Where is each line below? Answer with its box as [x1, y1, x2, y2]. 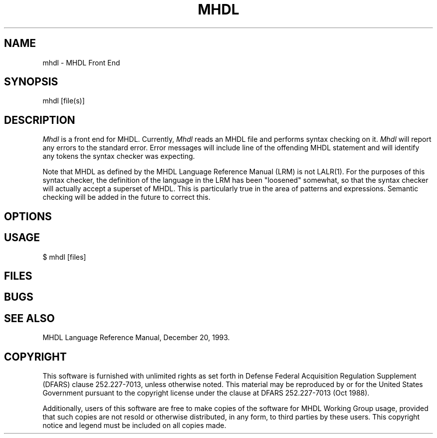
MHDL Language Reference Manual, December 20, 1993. [42, 333, 230, 342]
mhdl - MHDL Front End [42, 58, 120, 67]
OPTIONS [4, 210, 52, 223]
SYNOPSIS [4, 75, 58, 88]
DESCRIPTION [4, 113, 75, 126]
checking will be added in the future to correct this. [42, 193, 211, 202]
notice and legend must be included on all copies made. [42, 421, 226, 430]
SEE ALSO [4, 312, 55, 325]
